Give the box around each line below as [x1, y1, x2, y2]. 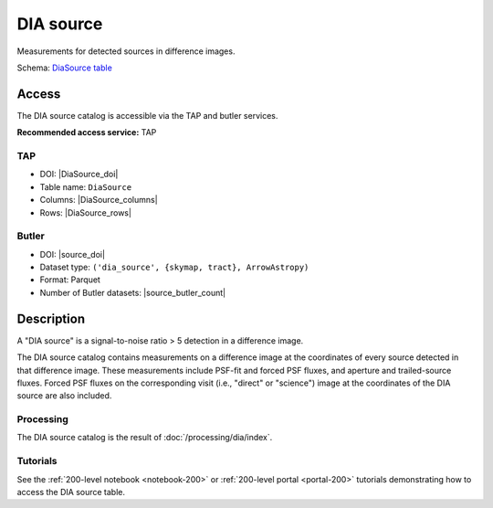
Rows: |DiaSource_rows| [39, 206, 132, 218]
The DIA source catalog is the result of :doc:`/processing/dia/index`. [16, 432, 273, 443]
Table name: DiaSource [39, 181, 132, 192]
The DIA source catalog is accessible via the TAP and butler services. [16, 110, 278, 121]
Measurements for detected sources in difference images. [16, 46, 236, 57]
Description [16, 311, 86, 326]
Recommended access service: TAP [16, 127, 157, 138]
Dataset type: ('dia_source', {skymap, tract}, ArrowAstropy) [39, 261, 309, 273]
